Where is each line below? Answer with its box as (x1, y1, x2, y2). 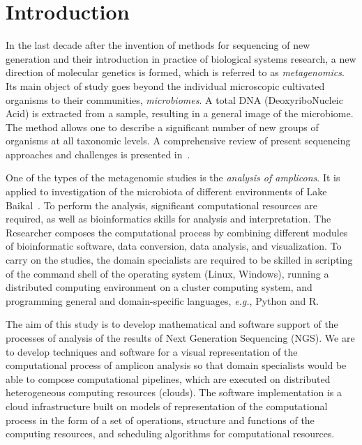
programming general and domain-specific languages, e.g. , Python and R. (6, 293, 319, 308)
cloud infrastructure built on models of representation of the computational (6, 398, 328, 413)
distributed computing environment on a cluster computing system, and (6, 280, 312, 294)
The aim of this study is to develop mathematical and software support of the (6, 317, 338, 331)
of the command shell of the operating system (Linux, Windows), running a (6, 266, 329, 280)
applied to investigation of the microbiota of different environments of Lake (6, 184, 327, 199)
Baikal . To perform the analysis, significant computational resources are (6, 197, 317, 212)
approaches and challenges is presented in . (6, 146, 190, 161)
